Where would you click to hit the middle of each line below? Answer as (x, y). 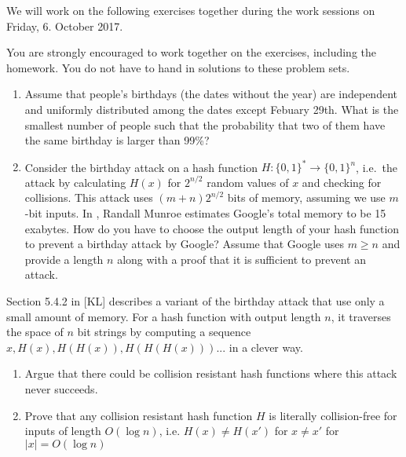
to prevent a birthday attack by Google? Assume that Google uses (184, 244)
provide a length (64, 259)
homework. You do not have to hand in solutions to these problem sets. (178, 67)
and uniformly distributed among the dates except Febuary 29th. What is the (212, 109)
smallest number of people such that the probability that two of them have (205, 124)
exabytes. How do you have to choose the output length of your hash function (212, 228)
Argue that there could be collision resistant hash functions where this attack (211, 373)
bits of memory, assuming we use (306, 197)
